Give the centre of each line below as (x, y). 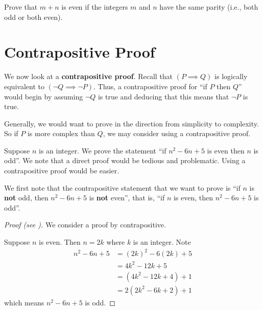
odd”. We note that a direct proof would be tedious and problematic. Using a (125, 160)
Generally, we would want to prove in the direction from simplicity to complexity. (131, 123)
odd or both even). (33, 17)
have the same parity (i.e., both (209, 7)
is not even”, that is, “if (127, 198)
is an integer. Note (162, 242)
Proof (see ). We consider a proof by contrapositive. (85, 225)
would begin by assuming (44, 96)
